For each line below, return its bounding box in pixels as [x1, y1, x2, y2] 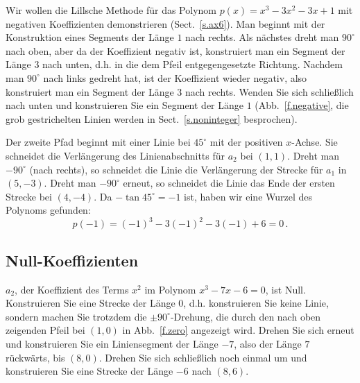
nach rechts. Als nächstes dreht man [185, 30, 339, 44]
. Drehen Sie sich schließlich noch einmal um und [98, 350, 307, 364]
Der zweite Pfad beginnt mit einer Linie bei [6, 135, 191, 149]
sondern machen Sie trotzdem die [6, 309, 147, 323]
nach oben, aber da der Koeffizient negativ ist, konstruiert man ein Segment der [6, 43, 345, 58]
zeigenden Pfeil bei [6, 323, 85, 337]
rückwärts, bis [6, 350, 65, 364]
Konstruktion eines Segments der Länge [6, 30, 174, 44]
